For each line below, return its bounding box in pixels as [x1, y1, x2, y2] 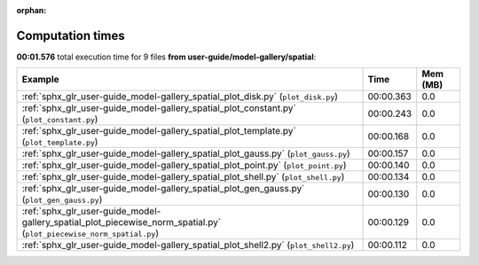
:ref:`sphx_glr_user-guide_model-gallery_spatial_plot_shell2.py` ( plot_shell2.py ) [21, 239, 355, 252]
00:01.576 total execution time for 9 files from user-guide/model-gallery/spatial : [16, 51, 317, 62]
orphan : [16, 5, 47, 15]
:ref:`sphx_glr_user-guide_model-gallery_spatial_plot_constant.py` [21, 102, 296, 114]
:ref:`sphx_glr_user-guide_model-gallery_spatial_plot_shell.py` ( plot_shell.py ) [21, 171, 345, 183]
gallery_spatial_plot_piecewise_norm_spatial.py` [21, 216, 222, 229]
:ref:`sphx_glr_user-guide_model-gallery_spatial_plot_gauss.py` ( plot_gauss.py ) [21, 147, 350, 160]
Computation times [16, 27, 125, 43]
